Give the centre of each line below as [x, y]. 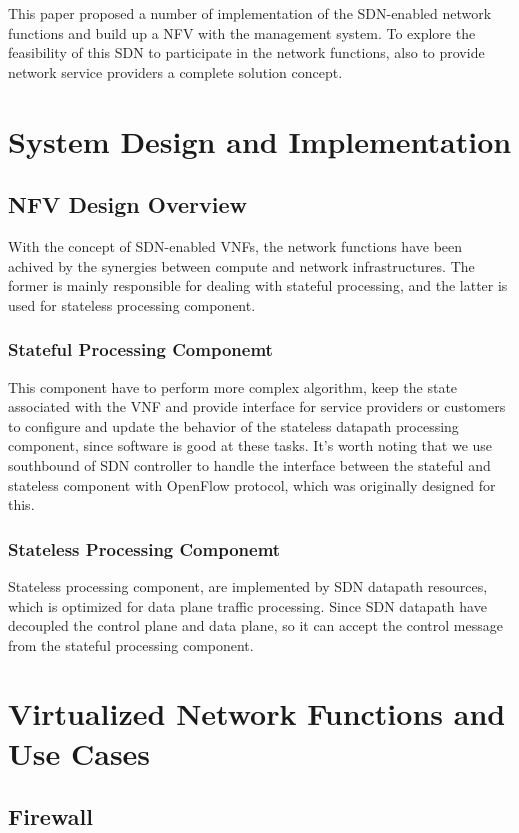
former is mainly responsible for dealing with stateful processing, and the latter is [258, 285]
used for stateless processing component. [132, 304]
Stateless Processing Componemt [144, 548]
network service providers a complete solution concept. [175, 71]
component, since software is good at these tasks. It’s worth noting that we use [250, 445]
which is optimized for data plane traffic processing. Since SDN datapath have [247, 605]
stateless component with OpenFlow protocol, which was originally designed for [252, 484]
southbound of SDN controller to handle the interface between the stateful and [249, 464]
